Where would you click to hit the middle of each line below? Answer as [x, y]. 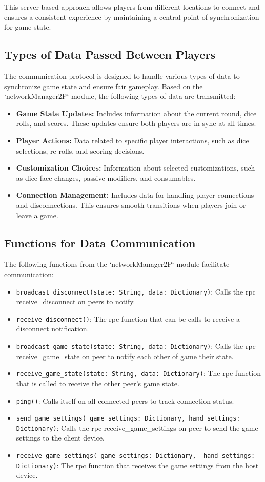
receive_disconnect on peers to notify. [76, 301]
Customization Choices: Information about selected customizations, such [136, 168]
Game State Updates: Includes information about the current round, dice [136, 113]
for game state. [28, 27]
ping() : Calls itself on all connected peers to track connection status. [125, 400]
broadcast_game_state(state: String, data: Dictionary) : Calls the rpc [136, 346]
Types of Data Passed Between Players [110, 55]
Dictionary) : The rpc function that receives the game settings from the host [137, 465]
